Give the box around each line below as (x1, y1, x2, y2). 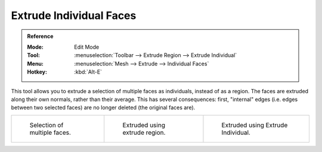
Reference (27, 33, 54, 40)
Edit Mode (74, 43, 100, 50)
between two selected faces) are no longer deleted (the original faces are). (11, 104, 196, 111)
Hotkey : (27, 68, 48, 75)
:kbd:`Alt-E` (74, 68, 103, 75)
